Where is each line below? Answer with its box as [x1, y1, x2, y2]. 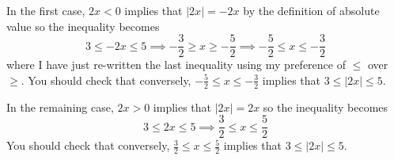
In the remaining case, [6, 98, 114, 115]
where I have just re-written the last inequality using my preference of [6, 56, 346, 73]
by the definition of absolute [243, 2, 380, 18]
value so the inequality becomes [6, 17, 160, 34]
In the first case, [6, 2, 85, 18]
